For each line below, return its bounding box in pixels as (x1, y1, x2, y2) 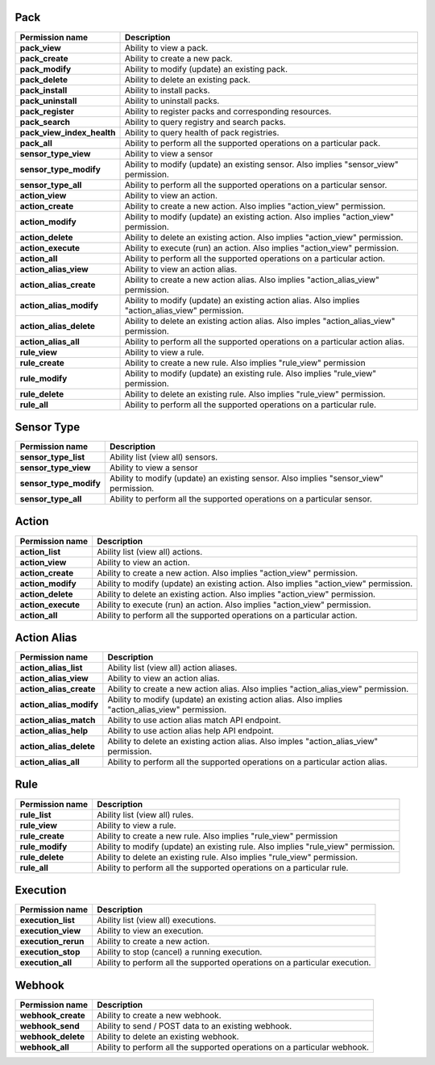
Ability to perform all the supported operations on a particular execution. (97, 957, 371, 968)
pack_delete (19, 73, 68, 85)
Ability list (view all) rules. (97, 809, 194, 820)
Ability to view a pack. (124, 42, 209, 53)
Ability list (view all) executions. (97, 915, 217, 926)
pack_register (19, 106, 74, 117)
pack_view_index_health (19, 127, 116, 138)
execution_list (19, 915, 76, 926)
